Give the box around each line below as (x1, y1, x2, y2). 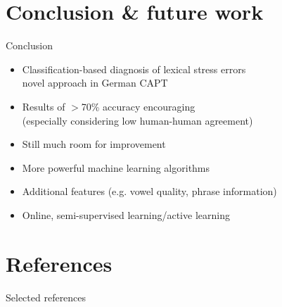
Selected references (6, 289, 86, 304)
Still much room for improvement (22, 137, 166, 151)
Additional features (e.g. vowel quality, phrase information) (22, 184, 277, 199)
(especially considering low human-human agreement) (22, 113, 253, 127)
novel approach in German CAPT (22, 75, 168, 90)
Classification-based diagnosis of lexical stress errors (22, 61, 246, 76)
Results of (22, 99, 65, 113)
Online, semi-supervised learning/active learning (22, 207, 230, 222)
